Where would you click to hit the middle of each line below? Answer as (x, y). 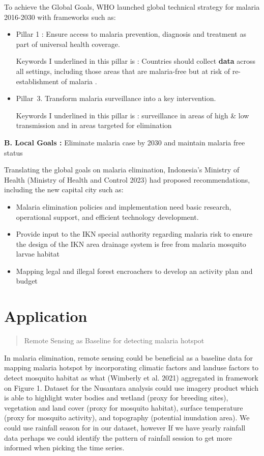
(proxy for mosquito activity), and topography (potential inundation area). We (127, 417)
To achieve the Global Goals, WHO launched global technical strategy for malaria (132, 7)
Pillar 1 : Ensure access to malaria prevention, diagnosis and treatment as (131, 34)
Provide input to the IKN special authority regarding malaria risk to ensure (134, 234)
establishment (37, 81)
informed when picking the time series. (64, 448)
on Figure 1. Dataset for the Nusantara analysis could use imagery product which (131, 387)
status (13, 152)
